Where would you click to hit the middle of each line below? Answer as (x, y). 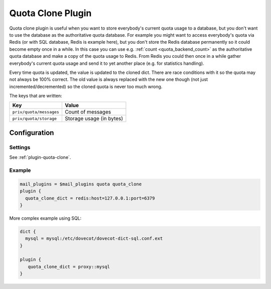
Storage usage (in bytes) (94, 119)
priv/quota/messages (36, 112)
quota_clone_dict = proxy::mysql (69, 267)
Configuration (32, 132)
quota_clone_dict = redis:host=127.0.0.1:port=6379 (90, 198)
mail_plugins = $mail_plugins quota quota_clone (81, 184)
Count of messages (88, 112)
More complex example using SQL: (45, 218)
